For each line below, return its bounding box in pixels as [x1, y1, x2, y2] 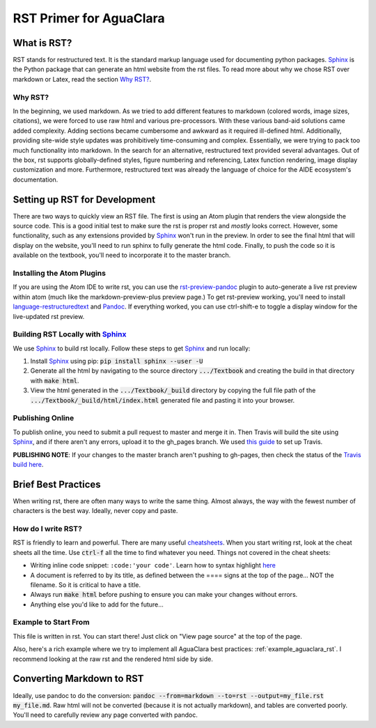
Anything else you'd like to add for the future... [30, 600, 164, 609]
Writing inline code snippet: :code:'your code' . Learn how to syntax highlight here [30, 561, 276, 570]
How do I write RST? [13, 523, 83, 533]
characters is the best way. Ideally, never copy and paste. [13, 507, 178, 515]
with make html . [30, 376, 79, 385]
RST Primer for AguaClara [13, 10, 165, 26]
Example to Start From [13, 618, 90, 627]
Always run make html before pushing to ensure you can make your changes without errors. [30, 590, 298, 599]
